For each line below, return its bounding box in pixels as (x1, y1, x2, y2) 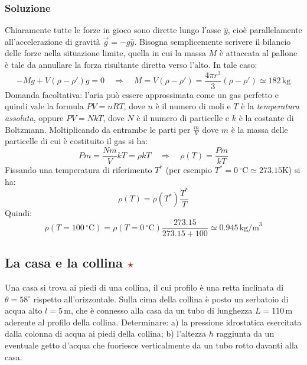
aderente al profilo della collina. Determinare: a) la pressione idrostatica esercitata (5, 315, 302, 328)
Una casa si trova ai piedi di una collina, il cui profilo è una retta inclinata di (5, 281, 284, 294)
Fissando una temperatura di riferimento (5, 164, 152, 175)
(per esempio (165, 164, 212, 175)
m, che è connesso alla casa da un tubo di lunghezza (64, 304, 253, 317)
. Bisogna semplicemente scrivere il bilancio (134, 35, 291, 47)
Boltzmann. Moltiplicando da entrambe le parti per (5, 123, 191, 135)
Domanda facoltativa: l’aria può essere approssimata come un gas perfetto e (5, 88, 279, 100)
